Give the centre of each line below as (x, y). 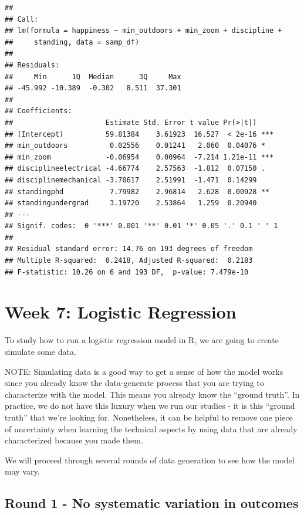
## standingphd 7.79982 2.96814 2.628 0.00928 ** (137, 192)
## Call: (22, 19)
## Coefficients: (38, 111)
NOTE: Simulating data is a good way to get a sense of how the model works (144, 371)
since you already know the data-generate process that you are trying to (134, 383)
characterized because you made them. (74, 440)
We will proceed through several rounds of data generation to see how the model (150, 460)
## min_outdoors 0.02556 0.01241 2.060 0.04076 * (135, 146)
